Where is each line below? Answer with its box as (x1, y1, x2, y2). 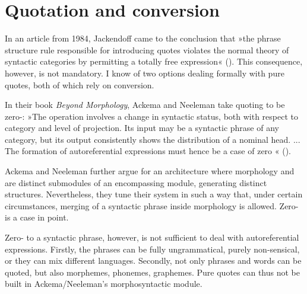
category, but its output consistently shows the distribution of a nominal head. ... (5, 133, 300, 145)
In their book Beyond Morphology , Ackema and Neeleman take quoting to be (5, 98, 285, 111)
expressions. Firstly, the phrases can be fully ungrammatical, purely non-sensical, (5, 242, 300, 255)
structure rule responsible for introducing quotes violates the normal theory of (5, 43, 289, 56)
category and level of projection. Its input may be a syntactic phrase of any (5, 122, 279, 134)
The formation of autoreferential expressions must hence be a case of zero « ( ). (5, 145, 291, 157)
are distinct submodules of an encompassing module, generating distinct (5, 176, 267, 188)
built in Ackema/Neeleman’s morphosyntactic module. (5, 277, 202, 290)
